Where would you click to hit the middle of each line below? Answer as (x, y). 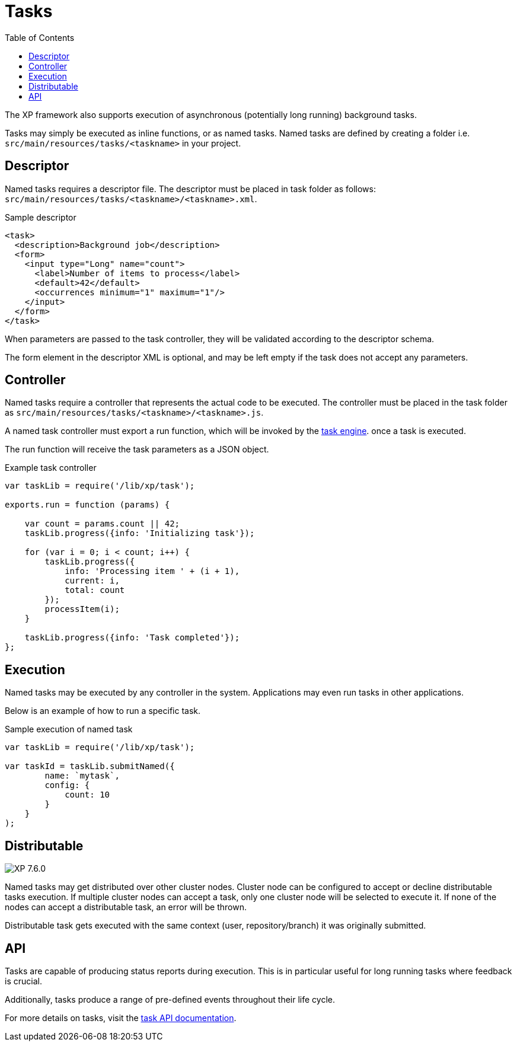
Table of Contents (40, 37)
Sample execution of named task (69, 729)
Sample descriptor (41, 217)
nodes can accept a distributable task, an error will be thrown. (126, 907)
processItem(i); (82, 609)
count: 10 (87, 795)
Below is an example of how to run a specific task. (103, 711)
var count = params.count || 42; (102, 524)
